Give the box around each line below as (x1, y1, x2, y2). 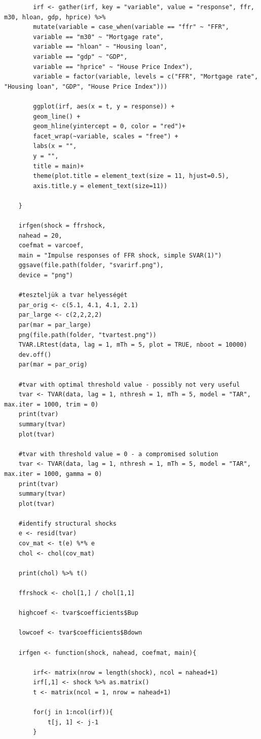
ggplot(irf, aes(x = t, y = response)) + (33, 102, 175, 110)
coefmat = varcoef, (18, 242, 84, 249)
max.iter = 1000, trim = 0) (4, 400, 99, 408)
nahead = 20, (18, 232, 62, 239)
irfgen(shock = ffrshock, (18, 222, 106, 230)
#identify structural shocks (18, 520, 117, 527)
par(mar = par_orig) (18, 361, 88, 368)
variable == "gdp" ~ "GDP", (33, 53, 128, 60)
